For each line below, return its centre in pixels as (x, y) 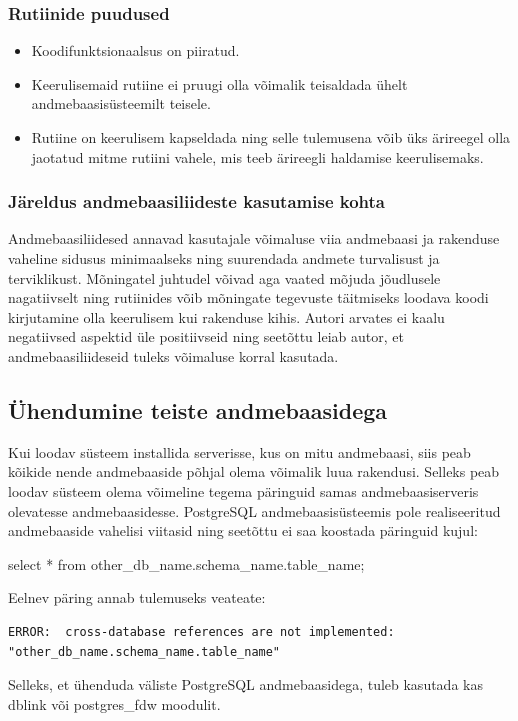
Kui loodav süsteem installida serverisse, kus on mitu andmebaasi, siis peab (239, 451)
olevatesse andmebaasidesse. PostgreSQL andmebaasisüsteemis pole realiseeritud (254, 510)
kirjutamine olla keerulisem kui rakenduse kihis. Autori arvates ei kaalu (226, 316)
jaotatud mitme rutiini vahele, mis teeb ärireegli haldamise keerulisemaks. (257, 156)
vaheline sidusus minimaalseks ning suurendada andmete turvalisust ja (224, 258)
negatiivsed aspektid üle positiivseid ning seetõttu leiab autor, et (206, 336)
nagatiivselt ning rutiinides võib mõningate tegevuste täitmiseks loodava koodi (248, 297)
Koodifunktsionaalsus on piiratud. (135, 50)
